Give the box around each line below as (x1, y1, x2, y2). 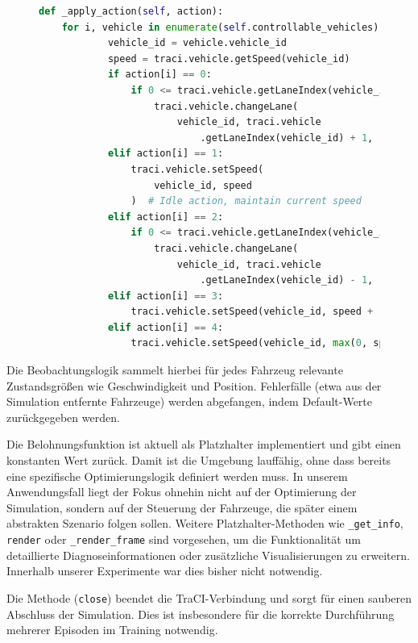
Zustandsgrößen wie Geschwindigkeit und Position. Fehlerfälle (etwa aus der (6, 377, 382, 394)
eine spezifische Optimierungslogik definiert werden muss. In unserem (6, 467, 348, 484)
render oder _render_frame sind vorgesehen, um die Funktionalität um (6, 531, 361, 548)
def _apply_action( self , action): (39, 6, 224, 17)
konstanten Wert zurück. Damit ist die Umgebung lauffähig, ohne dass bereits (6, 452, 391, 469)
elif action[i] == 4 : (107, 321, 224, 333)
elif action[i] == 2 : (107, 211, 224, 223)
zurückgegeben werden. (6, 408, 120, 425)
